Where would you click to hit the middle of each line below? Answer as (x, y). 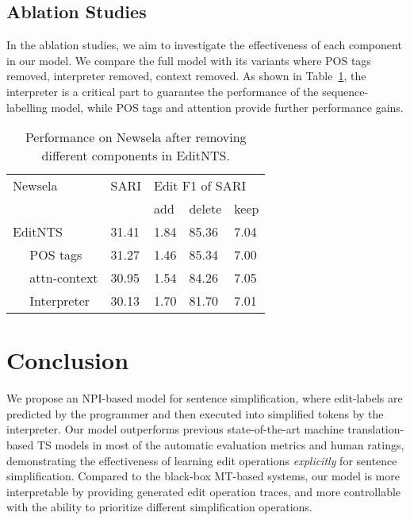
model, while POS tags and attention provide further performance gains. (227, 107)
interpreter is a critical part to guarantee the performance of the (163, 91)
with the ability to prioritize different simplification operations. (159, 507)
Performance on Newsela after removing (136, 137)
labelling (27, 107)
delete (205, 209)
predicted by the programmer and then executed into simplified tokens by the (195, 413)
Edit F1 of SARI (200, 186)
